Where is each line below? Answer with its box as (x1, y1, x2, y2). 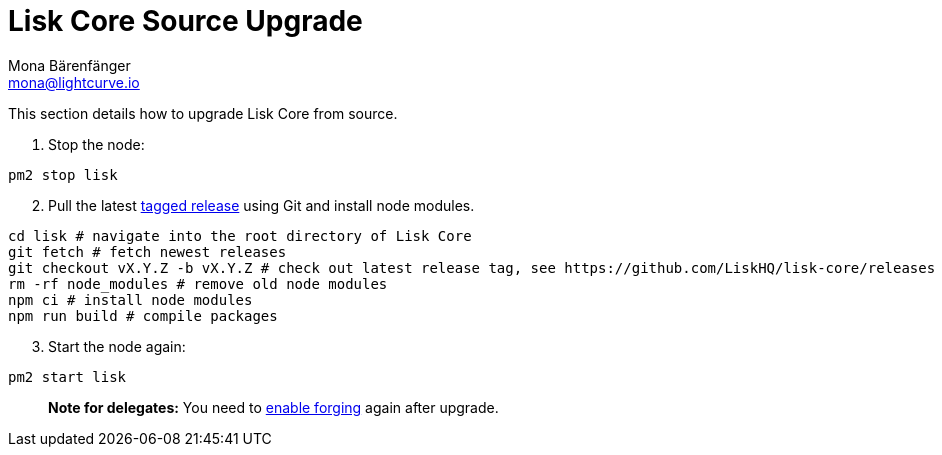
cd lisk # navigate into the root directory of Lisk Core (8, 227, 472, 244)
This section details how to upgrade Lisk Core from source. (8, 104, 398, 122)
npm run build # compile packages (8, 307, 278, 324)
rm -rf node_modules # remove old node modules (8, 275, 388, 292)
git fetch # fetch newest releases (8, 243, 287, 260)
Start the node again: (48, 337, 186, 355)
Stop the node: (48, 135, 145, 153)
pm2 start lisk (8, 368, 127, 385)
